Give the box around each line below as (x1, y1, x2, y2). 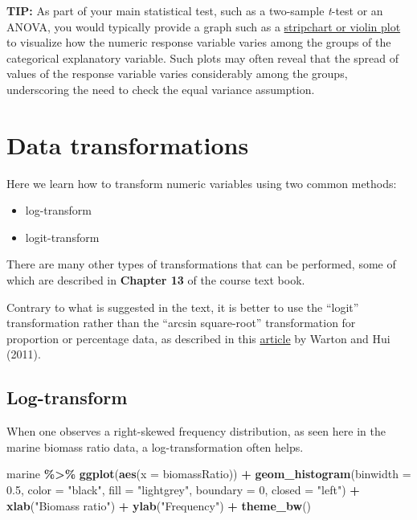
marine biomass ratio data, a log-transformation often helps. (6, 438, 304, 455)
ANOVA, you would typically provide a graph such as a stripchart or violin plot (6, 18, 401, 35)
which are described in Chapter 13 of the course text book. (6, 272, 305, 289)
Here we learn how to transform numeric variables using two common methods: (6, 174, 397, 191)
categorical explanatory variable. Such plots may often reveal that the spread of (6, 49, 399, 66)
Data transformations (6, 128, 249, 161)
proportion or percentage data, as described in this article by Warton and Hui (6, 330, 390, 346)
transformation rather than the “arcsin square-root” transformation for (6, 314, 356, 331)
